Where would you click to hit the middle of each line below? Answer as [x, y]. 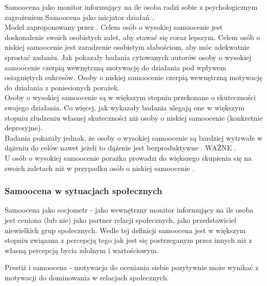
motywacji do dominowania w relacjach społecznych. [87, 277]
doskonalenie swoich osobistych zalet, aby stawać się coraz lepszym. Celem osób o [132, 37]
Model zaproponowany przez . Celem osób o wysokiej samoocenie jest [114, 27]
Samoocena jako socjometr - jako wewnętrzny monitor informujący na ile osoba [129, 210]
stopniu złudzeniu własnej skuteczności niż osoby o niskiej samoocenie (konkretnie [134, 117]
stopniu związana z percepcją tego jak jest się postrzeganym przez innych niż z [128, 240]
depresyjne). [24, 128]
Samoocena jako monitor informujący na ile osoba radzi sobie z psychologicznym [131, 7]
